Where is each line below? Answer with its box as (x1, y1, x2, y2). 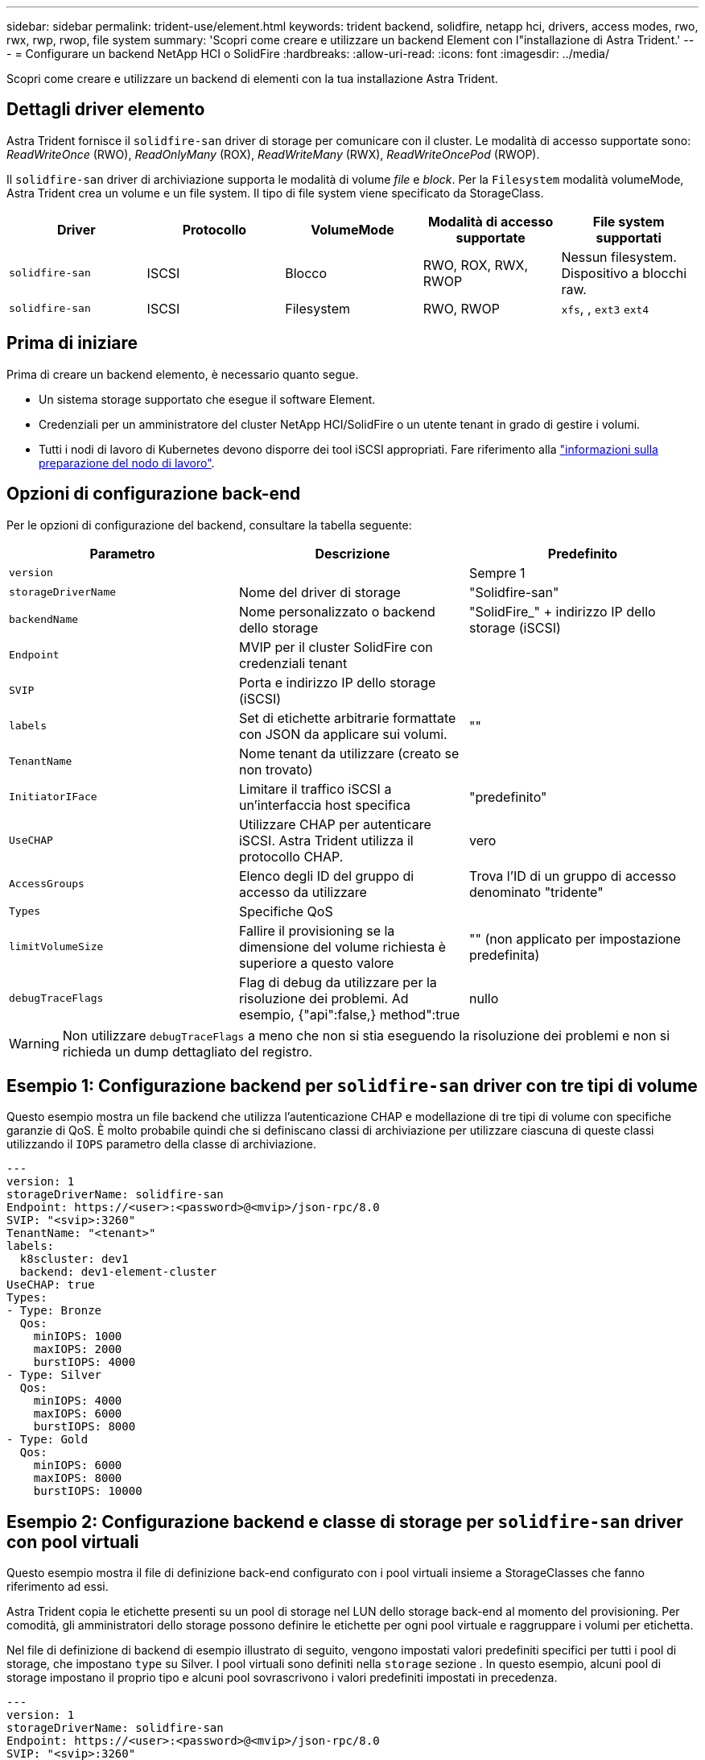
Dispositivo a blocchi (561, 264, 687, 281)
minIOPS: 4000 (33, 1394, 122, 1408)
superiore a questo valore (238, 954, 394, 971)
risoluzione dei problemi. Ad (238, 990, 409, 1007)
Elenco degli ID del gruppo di (238, 867, 414, 884)
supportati (596, 229, 662, 246)
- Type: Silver (6, 1368, 102, 1382)
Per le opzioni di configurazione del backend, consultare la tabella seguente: (6, 517, 412, 532)
